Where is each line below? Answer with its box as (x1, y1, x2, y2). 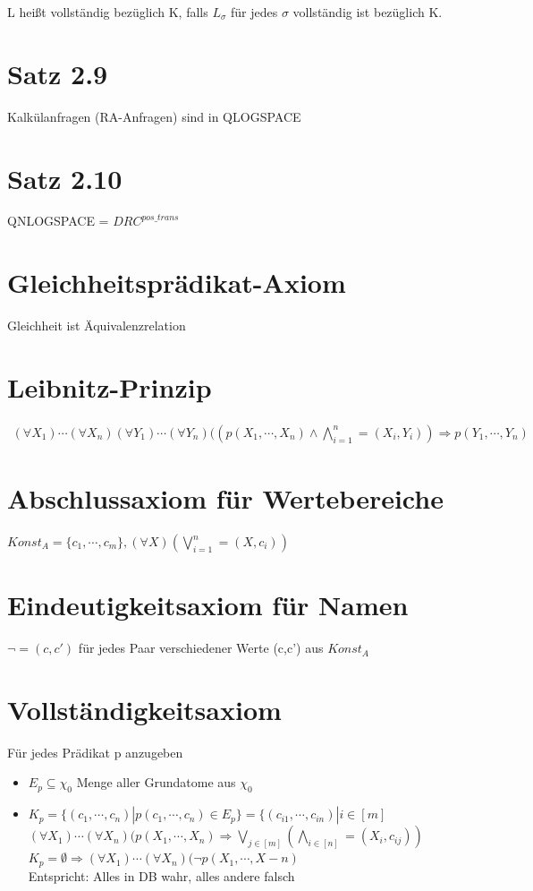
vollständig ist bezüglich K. (292, 3, 443, 21)
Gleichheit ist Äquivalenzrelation (7, 316, 186, 335)
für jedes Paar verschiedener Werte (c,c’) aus (78, 638, 324, 657)
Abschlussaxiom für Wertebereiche (7, 480, 444, 517)
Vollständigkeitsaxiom (7, 690, 282, 727)
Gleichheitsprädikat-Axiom (7, 264, 346, 301)
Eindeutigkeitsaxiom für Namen (7, 587, 409, 623)
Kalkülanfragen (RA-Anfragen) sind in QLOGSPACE (7, 107, 301, 125)
